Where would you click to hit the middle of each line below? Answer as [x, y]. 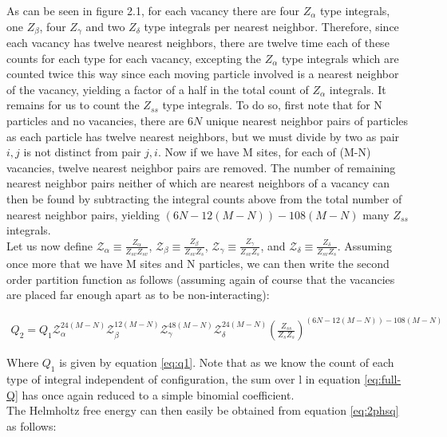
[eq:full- [383, 379]
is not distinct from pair [82, 152]
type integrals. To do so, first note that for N [272, 105]
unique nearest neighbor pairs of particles [307, 121]
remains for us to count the [73, 105]
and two [105, 26]
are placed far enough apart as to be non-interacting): [138, 295]
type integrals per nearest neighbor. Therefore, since [271, 26]
